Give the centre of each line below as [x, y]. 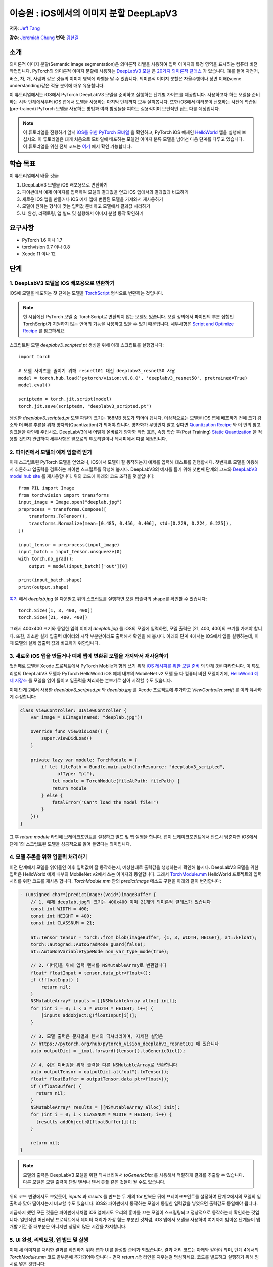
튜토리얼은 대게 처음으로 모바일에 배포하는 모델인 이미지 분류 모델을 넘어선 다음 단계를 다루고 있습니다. [144, 139]
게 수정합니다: [23, 696]
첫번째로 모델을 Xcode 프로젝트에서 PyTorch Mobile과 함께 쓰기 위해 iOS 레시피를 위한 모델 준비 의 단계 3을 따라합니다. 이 [130, 666]
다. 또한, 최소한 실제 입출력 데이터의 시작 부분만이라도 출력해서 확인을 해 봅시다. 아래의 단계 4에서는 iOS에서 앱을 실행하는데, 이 [134, 636]
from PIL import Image [47, 488]
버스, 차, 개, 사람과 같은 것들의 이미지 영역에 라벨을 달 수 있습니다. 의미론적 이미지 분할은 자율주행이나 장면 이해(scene [125, 78]
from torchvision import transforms [64, 495]
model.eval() [34, 385]
